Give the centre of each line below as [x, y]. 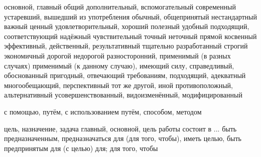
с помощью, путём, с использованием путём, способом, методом [103, 111]
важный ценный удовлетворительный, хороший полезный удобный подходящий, [127, 26]
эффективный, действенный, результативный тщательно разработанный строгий [126, 46]
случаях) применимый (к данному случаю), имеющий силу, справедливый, [119, 65]
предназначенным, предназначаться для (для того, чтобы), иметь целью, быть [123, 138]
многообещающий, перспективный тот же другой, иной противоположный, [118, 85]
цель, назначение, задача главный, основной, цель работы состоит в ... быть [120, 128]
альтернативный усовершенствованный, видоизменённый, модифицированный [123, 95]
